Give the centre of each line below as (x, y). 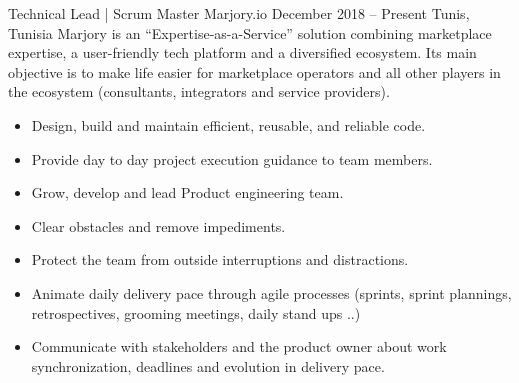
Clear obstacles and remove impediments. (158, 225)
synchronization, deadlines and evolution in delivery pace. (208, 365)
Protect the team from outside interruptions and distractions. (220, 259)
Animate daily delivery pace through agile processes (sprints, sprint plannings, (271, 292)
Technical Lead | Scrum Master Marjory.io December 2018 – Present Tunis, (239, 13)
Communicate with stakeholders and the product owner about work (239, 346)
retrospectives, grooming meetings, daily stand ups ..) (196, 312)
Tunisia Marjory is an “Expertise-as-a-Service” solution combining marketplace (250, 32)
